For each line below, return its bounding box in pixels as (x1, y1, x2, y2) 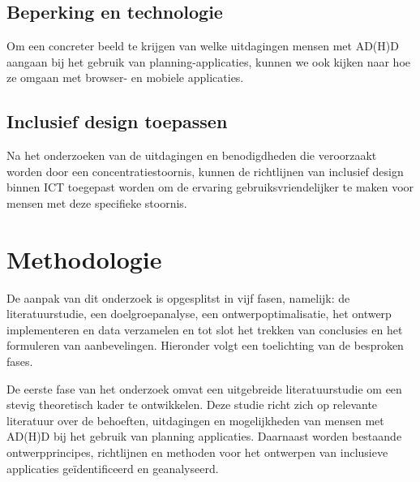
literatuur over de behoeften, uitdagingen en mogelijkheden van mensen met (6, 411, 384, 428)
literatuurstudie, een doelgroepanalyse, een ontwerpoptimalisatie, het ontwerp (6, 305, 392, 322)
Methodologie (6, 242, 162, 275)
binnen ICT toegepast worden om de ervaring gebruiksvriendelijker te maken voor (6, 179, 414, 196)
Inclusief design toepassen (6, 109, 228, 134)
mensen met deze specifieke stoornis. (6, 194, 187, 211)
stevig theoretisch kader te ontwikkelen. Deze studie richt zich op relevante (6, 396, 378, 413)
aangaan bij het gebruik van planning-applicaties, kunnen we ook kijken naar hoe (6, 53, 411, 70)
